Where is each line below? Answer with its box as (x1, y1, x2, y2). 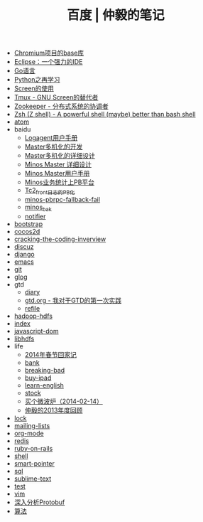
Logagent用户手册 (24, 134, 78, 142)
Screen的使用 (13, 84, 55, 93)
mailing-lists (13, 421, 50, 430)
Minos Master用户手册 (24, 169, 90, 178)
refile (24, 304, 40, 312)
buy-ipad (24, 373, 52, 382)
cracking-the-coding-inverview (13, 235, 106, 243)
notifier (24, 212, 46, 220)
